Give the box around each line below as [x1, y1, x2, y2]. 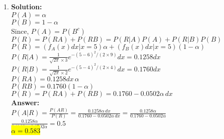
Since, [11, 25, 29, 36]
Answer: [11, 97, 39, 108]
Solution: [11, 1, 42, 11]
